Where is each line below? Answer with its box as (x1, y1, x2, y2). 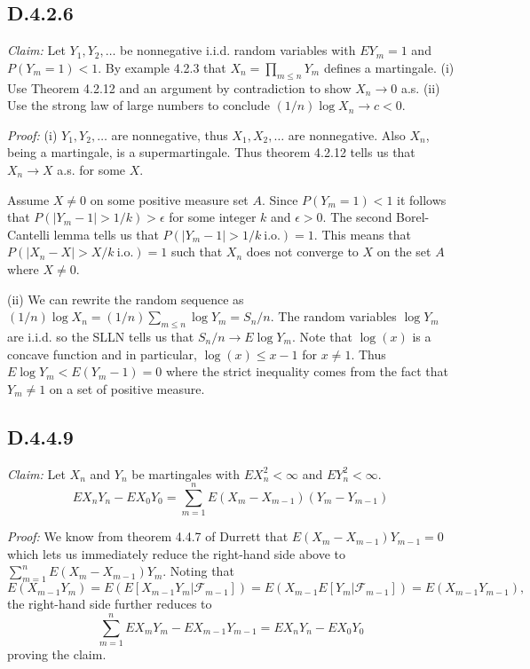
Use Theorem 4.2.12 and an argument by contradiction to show (7, 78, 352, 97)
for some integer (169, 208, 257, 226)
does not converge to (246, 242, 359, 261)
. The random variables (270, 307, 397, 326)
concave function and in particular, (7, 344, 198, 363)
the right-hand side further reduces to (7, 594, 212, 613)
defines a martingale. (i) (323, 58, 455, 76)
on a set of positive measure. (49, 379, 205, 397)
